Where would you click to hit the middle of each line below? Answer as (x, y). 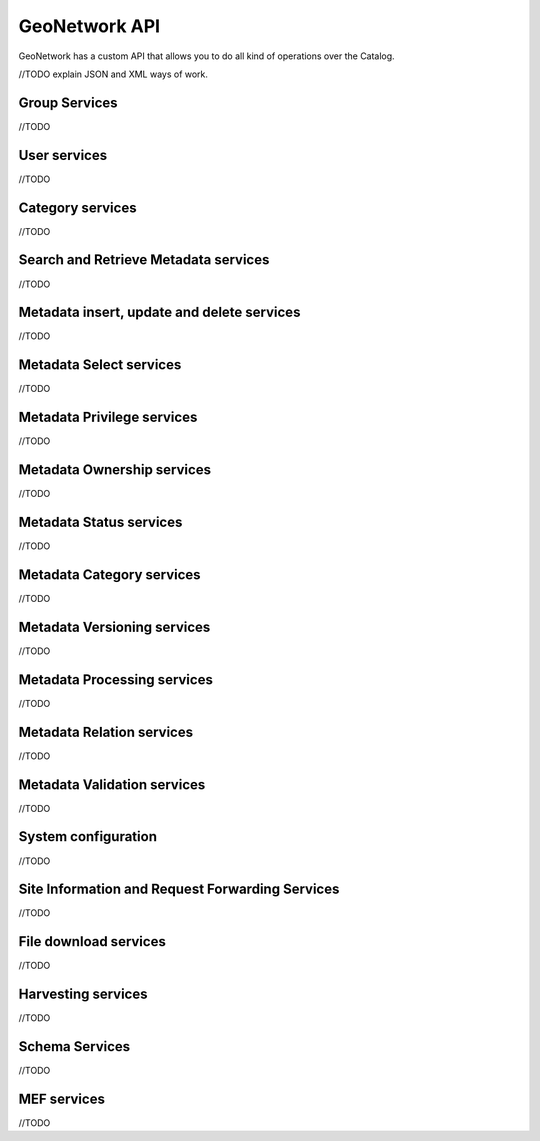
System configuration (87, 836)
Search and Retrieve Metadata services (144, 260)
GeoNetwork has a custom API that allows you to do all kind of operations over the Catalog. (206, 56)
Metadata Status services (100, 522)
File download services (92, 941)
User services (63, 155)
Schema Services (74, 1046)
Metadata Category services (109, 574)
